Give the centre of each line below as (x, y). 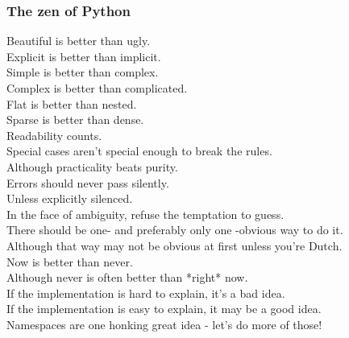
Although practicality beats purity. (92, 166)
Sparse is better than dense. (75, 120)
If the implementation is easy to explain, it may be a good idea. (164, 309)
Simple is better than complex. (83, 72)
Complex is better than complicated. (97, 88)
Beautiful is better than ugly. (79, 41)
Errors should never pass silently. (88, 182)
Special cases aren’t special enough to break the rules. (139, 151)
